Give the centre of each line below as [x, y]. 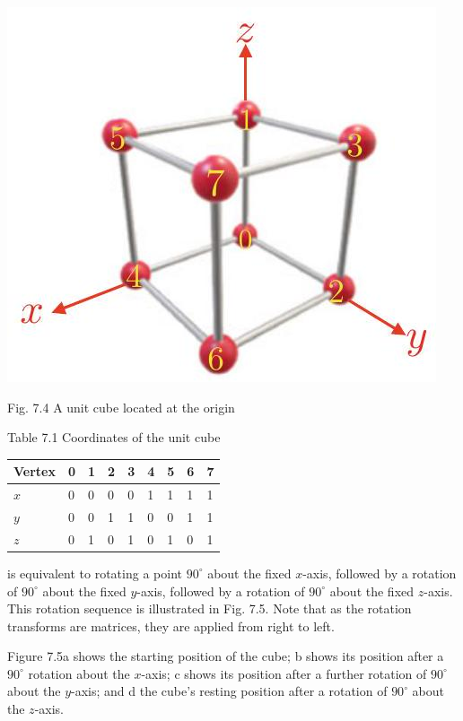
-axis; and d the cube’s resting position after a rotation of [229, 691]
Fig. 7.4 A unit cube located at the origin [121, 407]
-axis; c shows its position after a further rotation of [284, 673]
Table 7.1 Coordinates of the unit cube [114, 437]
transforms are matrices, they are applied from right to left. [171, 625]
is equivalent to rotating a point [95, 573]
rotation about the [79, 673]
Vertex [35, 471]
